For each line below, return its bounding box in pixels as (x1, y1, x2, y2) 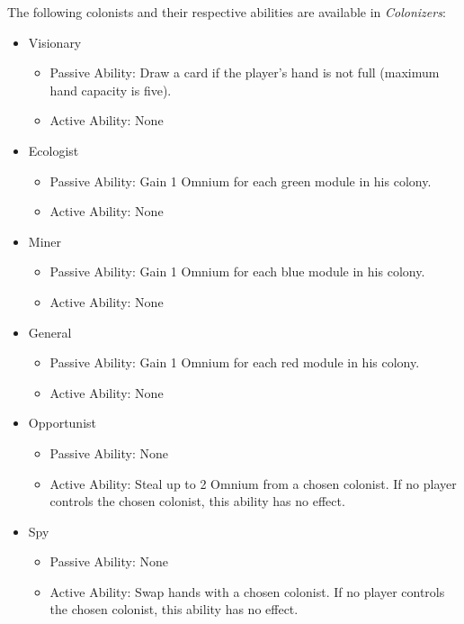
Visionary (28, 32, 82, 51)
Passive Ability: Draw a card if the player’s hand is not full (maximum (49, 63, 440, 82)
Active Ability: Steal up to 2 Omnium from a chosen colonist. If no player (49, 474, 457, 493)
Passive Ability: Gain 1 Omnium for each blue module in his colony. (49, 262, 425, 281)
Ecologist (28, 140, 79, 159)
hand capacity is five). (49, 80, 172, 99)
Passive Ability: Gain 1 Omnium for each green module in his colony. (49, 171, 432, 190)
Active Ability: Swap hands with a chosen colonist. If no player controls (49, 582, 445, 601)
